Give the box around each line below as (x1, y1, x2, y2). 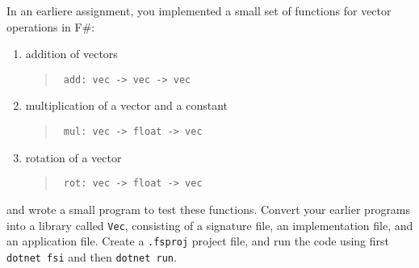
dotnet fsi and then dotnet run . (6, 248, 177, 265)
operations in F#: (6, 18, 95, 35)
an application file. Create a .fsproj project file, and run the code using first (6, 232, 389, 249)
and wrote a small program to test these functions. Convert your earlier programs (6, 200, 411, 217)
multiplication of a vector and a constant (25, 97, 228, 114)
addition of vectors (25, 45, 118, 62)
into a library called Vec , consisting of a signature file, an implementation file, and (6, 216, 413, 233)
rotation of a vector (25, 149, 122, 165)
